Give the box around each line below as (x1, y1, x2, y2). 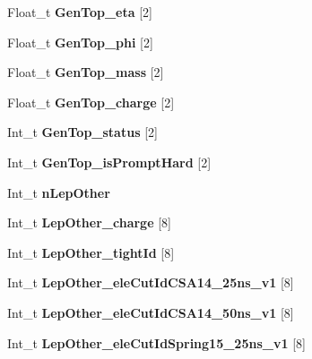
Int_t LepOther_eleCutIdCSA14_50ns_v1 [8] (7, 303, 294, 321)
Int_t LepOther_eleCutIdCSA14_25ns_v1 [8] (7, 273, 294, 292)
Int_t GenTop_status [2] (7, 123, 158, 141)
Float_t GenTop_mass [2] (7, 63, 164, 81)
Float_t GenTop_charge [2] (7, 92, 175, 111)
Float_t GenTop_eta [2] (7, 3, 153, 21)
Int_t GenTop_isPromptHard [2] (7, 152, 212, 171)
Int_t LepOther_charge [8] (7, 213, 171, 232)
